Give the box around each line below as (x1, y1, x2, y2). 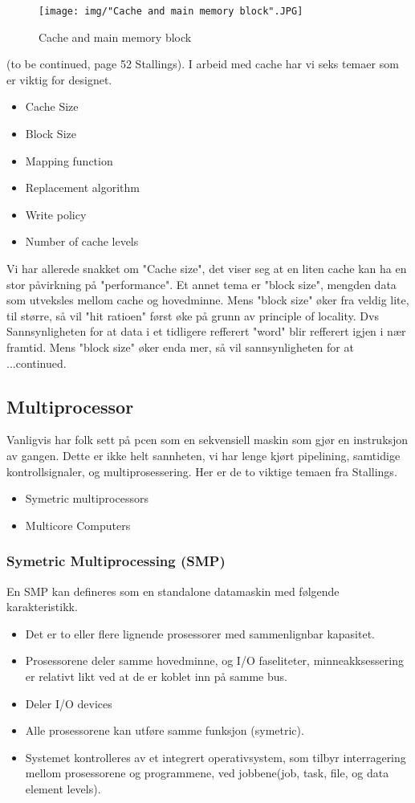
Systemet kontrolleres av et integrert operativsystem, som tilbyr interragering (25, 748, 406, 765)
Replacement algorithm (25, 179, 140, 196)
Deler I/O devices (25, 695, 112, 711)
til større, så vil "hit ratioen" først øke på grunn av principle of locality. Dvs (6, 307, 379, 324)
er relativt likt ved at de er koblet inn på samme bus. (25, 667, 287, 684)
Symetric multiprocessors (25, 490, 149, 507)
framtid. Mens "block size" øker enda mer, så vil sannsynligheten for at (6, 338, 354, 355)
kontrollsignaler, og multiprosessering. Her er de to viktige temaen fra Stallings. (6, 463, 397, 479)
